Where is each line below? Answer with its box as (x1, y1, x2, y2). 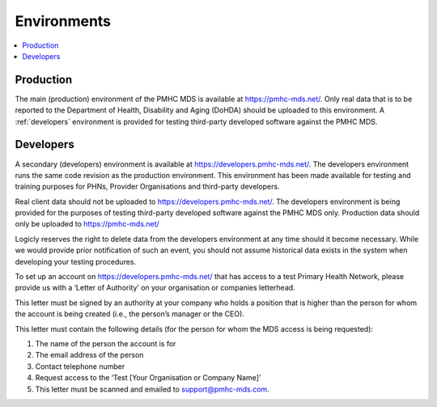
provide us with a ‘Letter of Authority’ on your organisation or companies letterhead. (15, 283, 295, 293)
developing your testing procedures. (15, 256, 137, 266)
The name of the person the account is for (35, 339, 176, 348)
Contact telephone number (35, 361, 125, 371)
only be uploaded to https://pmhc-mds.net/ (15, 219, 159, 229)
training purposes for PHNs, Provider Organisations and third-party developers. (15, 182, 280, 192)
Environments (15, 12, 112, 30)
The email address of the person (35, 350, 144, 360)
